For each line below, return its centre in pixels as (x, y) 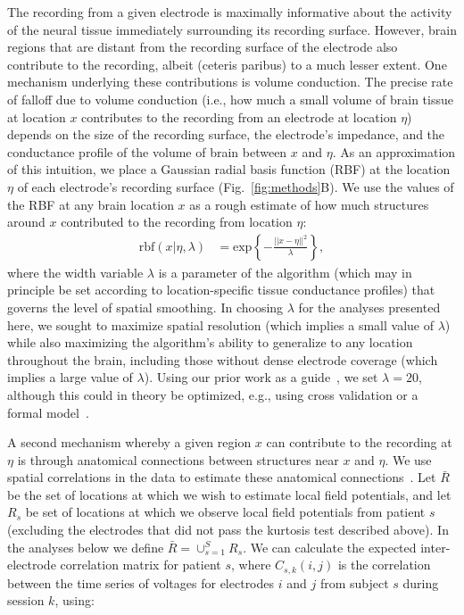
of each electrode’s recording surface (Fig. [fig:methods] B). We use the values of (236, 186)
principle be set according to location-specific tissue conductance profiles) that (221, 290)
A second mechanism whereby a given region (129, 442)
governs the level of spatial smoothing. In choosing (145, 307)
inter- (435, 547)
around (26, 222)
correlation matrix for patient (141, 565)
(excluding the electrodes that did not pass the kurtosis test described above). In (228, 530)
